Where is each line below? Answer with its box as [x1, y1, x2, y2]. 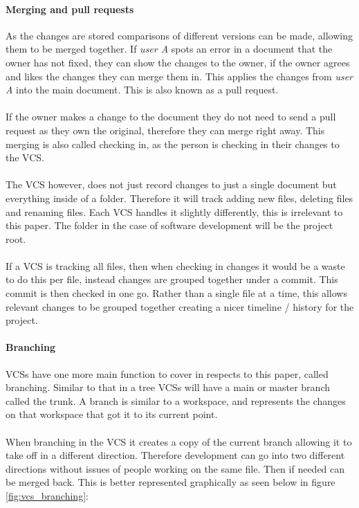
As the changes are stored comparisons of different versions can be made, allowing [6, 28, 353, 42]
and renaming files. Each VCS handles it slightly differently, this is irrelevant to [6, 204, 343, 219]
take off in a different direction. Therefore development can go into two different [6, 448, 345, 462]
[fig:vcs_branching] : [6, 489, 89, 502]
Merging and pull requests [6, 1, 134, 16]
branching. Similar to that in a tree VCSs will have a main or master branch [6, 380, 330, 394]
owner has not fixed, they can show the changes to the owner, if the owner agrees [6, 55, 350, 69]
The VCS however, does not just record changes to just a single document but [6, 177, 337, 192]
